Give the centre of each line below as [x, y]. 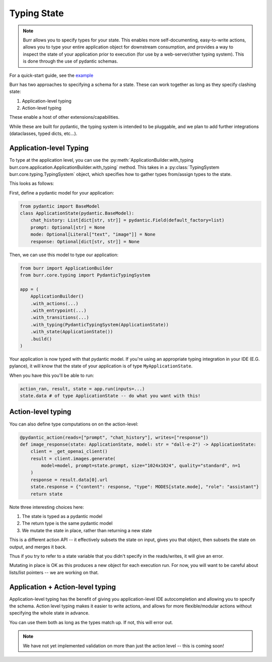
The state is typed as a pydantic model [62, 516]
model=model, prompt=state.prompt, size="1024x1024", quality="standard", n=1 [141, 466]
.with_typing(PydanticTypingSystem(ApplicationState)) [99, 324]
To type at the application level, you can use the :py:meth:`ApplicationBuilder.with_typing [101, 160]
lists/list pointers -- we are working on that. [54, 572]
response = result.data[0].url [69, 480]
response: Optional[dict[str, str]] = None [85, 242]
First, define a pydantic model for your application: [62, 193]
